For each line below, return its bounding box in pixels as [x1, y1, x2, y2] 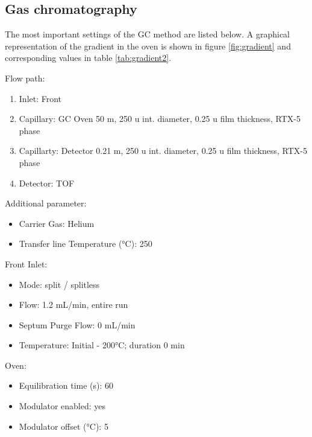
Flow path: [5, 71, 45, 84]
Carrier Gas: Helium [19, 217, 95, 229]
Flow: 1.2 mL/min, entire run [19, 298, 128, 311]
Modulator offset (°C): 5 [19, 419, 108, 432]
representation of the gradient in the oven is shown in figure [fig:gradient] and [5, 39, 291, 52]
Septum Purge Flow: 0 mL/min [19, 318, 136, 331]
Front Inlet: [5, 257, 48, 270]
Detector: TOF [19, 176, 75, 189]
